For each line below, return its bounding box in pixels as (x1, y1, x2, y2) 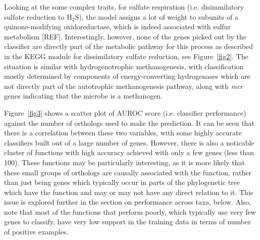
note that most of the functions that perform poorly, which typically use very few (4, 206, 256, 217)
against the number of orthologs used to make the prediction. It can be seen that (4, 117, 254, 128)
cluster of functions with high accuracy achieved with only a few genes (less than (4, 147, 254, 158)
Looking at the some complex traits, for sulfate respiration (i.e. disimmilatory (4, 2, 244, 12)
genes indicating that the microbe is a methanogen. (4, 90, 163, 101)
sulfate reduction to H (4, 11, 72, 22)
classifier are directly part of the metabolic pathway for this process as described (4, 41, 253, 52)
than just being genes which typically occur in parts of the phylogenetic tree (4, 177, 240, 187)
